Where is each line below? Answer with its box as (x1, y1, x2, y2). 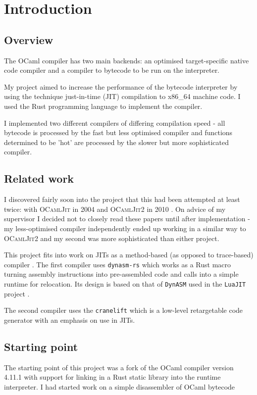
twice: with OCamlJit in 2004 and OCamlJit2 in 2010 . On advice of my (4, 203, 226, 214)
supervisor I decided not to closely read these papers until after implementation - (4, 213, 250, 224)
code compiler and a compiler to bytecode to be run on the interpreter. (4, 65, 220, 75)
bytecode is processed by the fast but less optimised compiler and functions (4, 127, 233, 138)
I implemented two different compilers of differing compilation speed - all (4, 117, 225, 128)
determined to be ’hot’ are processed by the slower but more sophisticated (4, 137, 229, 147)
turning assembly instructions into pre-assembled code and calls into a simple (4, 269, 239, 279)
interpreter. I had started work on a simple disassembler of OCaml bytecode (4, 381, 235, 392)
